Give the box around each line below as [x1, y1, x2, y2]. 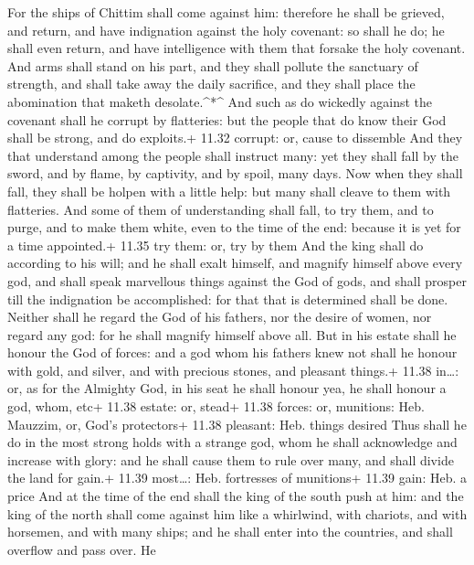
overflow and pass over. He [7, 539, 156, 559]
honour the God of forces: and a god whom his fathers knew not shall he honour [7, 343, 458, 362]
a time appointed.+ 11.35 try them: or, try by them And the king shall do [7, 235, 424, 254]
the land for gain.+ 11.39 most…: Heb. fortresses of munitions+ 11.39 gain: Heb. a [7, 468, 468, 487]
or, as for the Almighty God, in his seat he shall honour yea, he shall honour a [7, 378, 447, 398]
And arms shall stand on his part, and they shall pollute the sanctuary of [7, 56, 418, 75]
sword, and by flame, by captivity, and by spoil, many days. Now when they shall [7, 164, 463, 183]
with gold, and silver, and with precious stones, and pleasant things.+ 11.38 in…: [7, 360, 459, 379]
